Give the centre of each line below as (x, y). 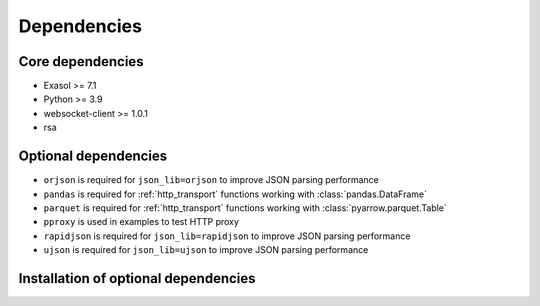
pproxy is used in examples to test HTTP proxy (141, 222)
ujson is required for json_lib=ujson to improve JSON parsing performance (206, 250)
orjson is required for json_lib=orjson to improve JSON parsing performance (211, 180)
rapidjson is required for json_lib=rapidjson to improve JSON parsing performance (227, 236)
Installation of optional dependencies (137, 278)
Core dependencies (81, 61)
